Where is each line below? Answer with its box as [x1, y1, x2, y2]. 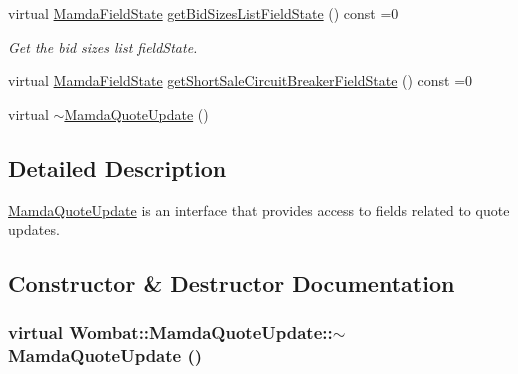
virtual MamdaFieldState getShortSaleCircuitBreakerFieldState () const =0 [8, 70, 473, 91]
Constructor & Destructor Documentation [8, 268, 455, 299]
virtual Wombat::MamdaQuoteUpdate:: [8, 320, 333, 345]
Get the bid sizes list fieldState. [8, 36, 198, 57]
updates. [8, 219, 60, 240]
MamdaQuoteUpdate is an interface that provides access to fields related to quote [8, 199, 510, 220]
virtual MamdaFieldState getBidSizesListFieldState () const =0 [8, 3, 399, 23]
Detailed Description [8, 152, 227, 183]
